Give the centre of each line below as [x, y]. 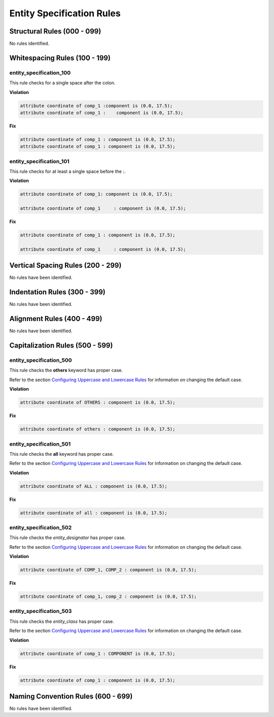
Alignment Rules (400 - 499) [56, 319]
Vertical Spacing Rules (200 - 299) [65, 266]
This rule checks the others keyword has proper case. [66, 370]
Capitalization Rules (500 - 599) [61, 346]
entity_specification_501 [40, 444]
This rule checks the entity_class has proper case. [62, 621]
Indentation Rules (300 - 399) [58, 292]
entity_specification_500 [41, 360]
